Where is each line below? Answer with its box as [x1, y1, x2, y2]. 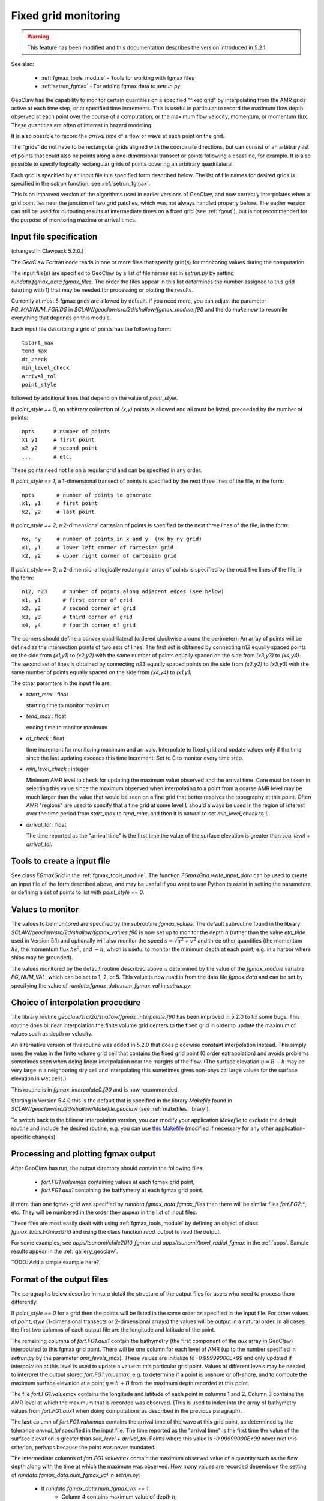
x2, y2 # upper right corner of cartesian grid [22, 552, 177, 560]
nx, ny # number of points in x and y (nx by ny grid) [22, 536, 202, 543]
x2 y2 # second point [22, 445, 98, 452]
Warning [27, 33, 49, 40]
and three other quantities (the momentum [197, 937, 302, 944]
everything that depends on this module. [11, 314, 112, 321]
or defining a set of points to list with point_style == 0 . [11, 889, 145, 896]
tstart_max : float [26, 690, 68, 698]
